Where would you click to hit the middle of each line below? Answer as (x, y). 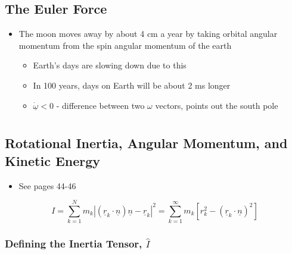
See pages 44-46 (47, 185)
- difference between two (100, 105)
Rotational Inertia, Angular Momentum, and (146, 143)
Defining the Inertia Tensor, (74, 244)
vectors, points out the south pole (217, 105)
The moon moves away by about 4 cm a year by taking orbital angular (148, 34)
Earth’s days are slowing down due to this (110, 65)
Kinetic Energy (53, 160)
